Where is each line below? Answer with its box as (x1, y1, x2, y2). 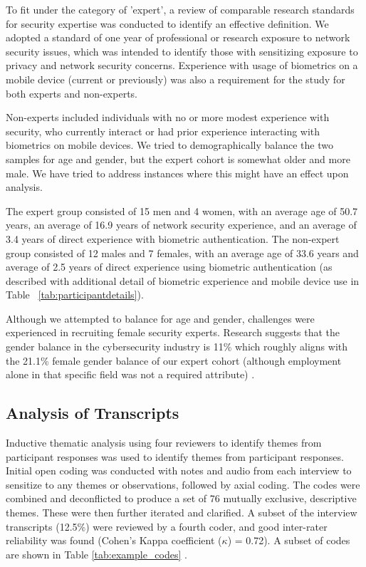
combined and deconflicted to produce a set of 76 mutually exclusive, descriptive (6, 491, 357, 506)
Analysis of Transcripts (6, 402, 179, 424)
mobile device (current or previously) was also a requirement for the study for (6, 71, 345, 86)
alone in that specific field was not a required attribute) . (6, 367, 255, 382)
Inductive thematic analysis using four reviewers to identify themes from (6, 435, 322, 450)
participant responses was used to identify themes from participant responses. (6, 449, 344, 464)
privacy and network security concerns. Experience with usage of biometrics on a (6, 58, 358, 73)
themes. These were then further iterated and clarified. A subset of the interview (6, 505, 357, 520)
